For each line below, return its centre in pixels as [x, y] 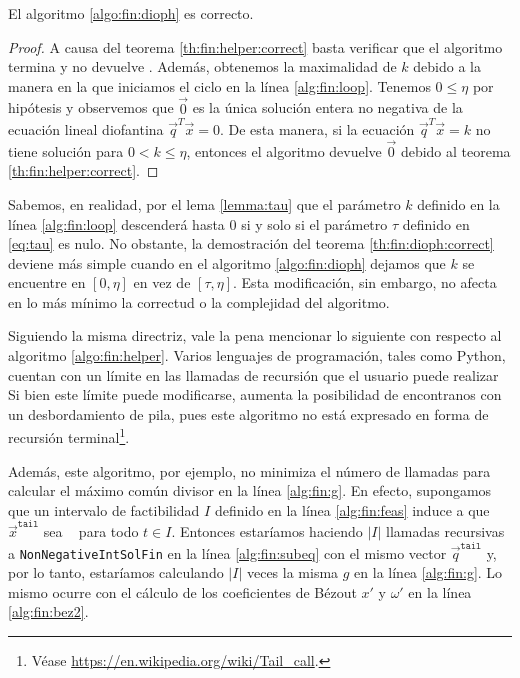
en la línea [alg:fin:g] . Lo [428, 572]
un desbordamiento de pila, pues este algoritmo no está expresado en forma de [248, 413]
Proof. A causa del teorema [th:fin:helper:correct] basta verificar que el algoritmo [255, 46]
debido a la [447, 66]
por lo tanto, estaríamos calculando [116, 572]
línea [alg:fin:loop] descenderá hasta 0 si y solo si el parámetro [198, 223]
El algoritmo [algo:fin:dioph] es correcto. [131, 13]
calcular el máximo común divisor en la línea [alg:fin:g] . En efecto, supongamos [250, 490]
